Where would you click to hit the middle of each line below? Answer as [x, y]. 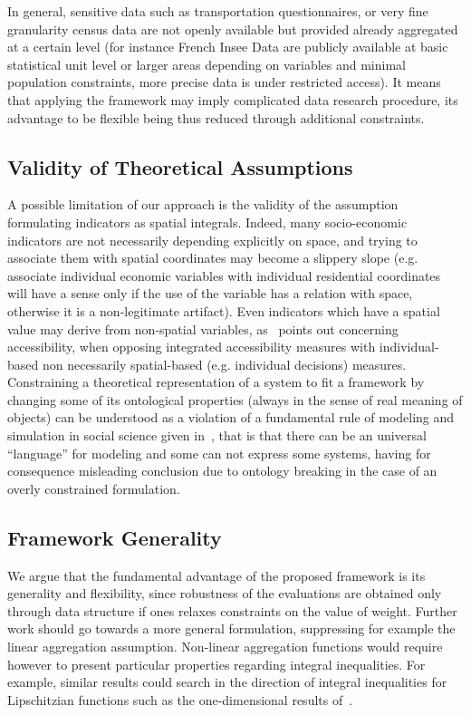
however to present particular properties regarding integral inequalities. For [216, 664]
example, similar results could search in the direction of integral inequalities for [227, 682]
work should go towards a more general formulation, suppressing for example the [231, 628]
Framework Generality [115, 537]
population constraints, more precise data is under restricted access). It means [224, 82]
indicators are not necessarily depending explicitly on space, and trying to [212, 240]
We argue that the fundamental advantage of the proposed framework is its [216, 575]
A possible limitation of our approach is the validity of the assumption [203, 204]
